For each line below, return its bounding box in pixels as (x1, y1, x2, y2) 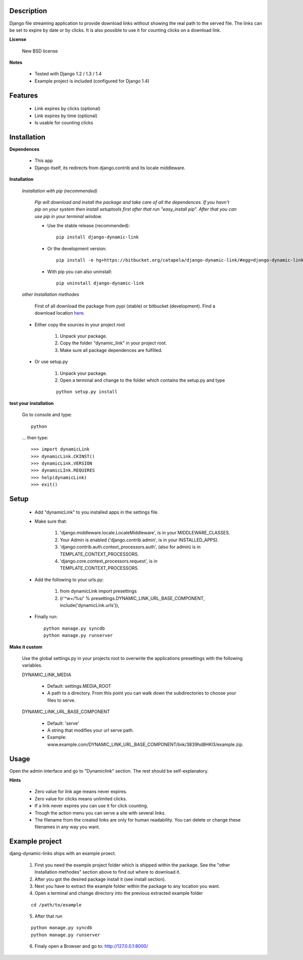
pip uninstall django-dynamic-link (56, 280, 144, 286)
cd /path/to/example (31, 902, 82, 907)
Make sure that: (34, 518, 68, 525)
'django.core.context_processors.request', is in (60, 558, 158, 564)
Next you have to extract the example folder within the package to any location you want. (34, 883, 220, 889)
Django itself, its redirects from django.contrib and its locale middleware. (34, 165, 186, 171)
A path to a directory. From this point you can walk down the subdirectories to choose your (47, 690, 236, 696)
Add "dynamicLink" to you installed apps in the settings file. (34, 509, 159, 515)
